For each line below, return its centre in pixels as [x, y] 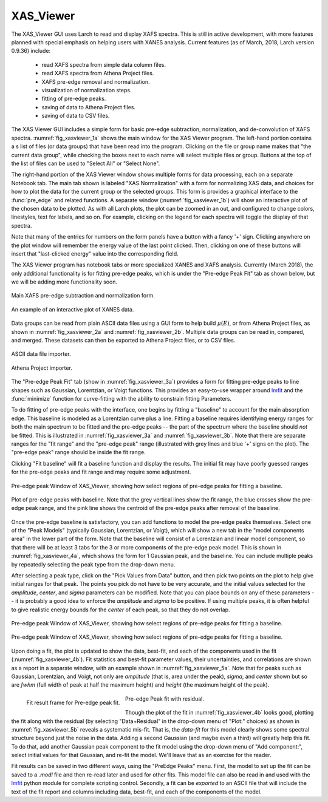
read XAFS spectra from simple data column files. [104, 64]
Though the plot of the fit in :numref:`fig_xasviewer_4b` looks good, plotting [219, 713]
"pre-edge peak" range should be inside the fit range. [78, 452]
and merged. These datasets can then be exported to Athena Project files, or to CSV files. [123, 341]
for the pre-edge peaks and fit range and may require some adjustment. [101, 472]
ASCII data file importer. [41, 354]
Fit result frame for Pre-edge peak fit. [73, 702]
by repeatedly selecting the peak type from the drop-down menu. [93, 564]
